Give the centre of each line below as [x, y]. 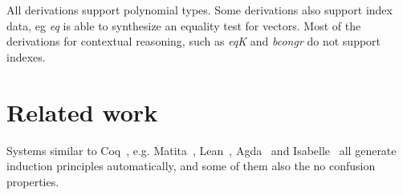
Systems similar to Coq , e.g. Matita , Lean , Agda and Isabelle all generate [201, 150]
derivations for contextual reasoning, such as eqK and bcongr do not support [194, 41]
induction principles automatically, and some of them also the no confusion [191, 166]
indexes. [26, 56]
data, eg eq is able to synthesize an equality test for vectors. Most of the [184, 25]
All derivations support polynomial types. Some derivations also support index [199, 10]
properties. [33, 181]
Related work [82, 111]
